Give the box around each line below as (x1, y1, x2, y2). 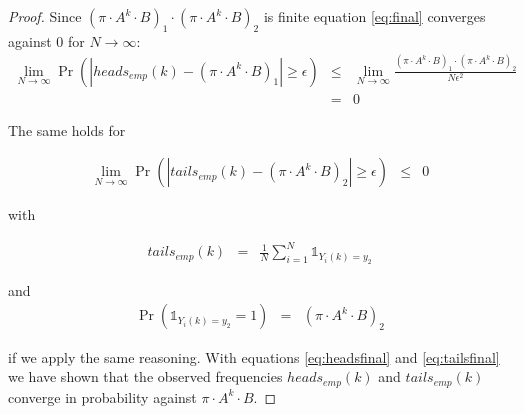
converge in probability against (8, 386, 197, 407)
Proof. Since (8, 6, 82, 26)
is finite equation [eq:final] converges (263, 6, 486, 26)
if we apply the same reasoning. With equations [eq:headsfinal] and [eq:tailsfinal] (8, 346, 500, 367)
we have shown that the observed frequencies (8, 366, 283, 387)
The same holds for (8, 119, 126, 140)
